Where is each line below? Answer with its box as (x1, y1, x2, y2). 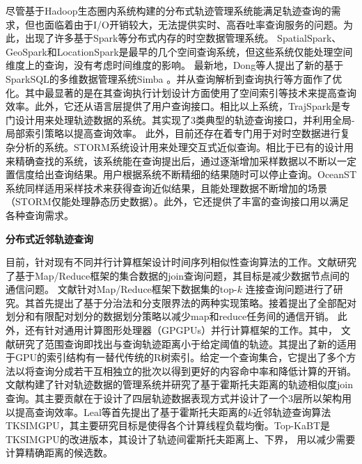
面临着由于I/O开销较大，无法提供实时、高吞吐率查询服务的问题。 (44, 17, 343, 31)
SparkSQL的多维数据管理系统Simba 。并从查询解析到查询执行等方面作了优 (6, 71, 343, 86)
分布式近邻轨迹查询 (6, 231, 93, 246)
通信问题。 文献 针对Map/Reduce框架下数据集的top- (6, 282, 237, 296)
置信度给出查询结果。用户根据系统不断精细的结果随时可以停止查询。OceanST (6, 167, 356, 182)
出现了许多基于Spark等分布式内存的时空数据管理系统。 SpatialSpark (24, 31, 332, 45)
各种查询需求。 (6, 207, 74, 222)
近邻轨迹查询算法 (253, 404, 331, 419)
